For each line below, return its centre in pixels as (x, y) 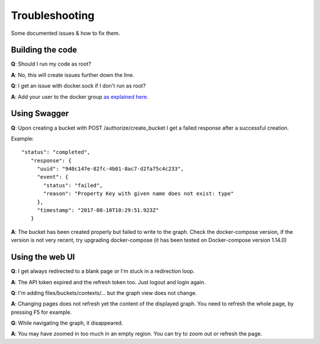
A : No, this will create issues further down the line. (73, 75)
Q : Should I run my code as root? (51, 64)
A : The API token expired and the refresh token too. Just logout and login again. (108, 282)
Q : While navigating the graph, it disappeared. (67, 323)
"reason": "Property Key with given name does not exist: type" (139, 194)
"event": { (53, 177)
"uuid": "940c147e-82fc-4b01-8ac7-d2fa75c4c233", (111, 169)
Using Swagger (40, 113)
